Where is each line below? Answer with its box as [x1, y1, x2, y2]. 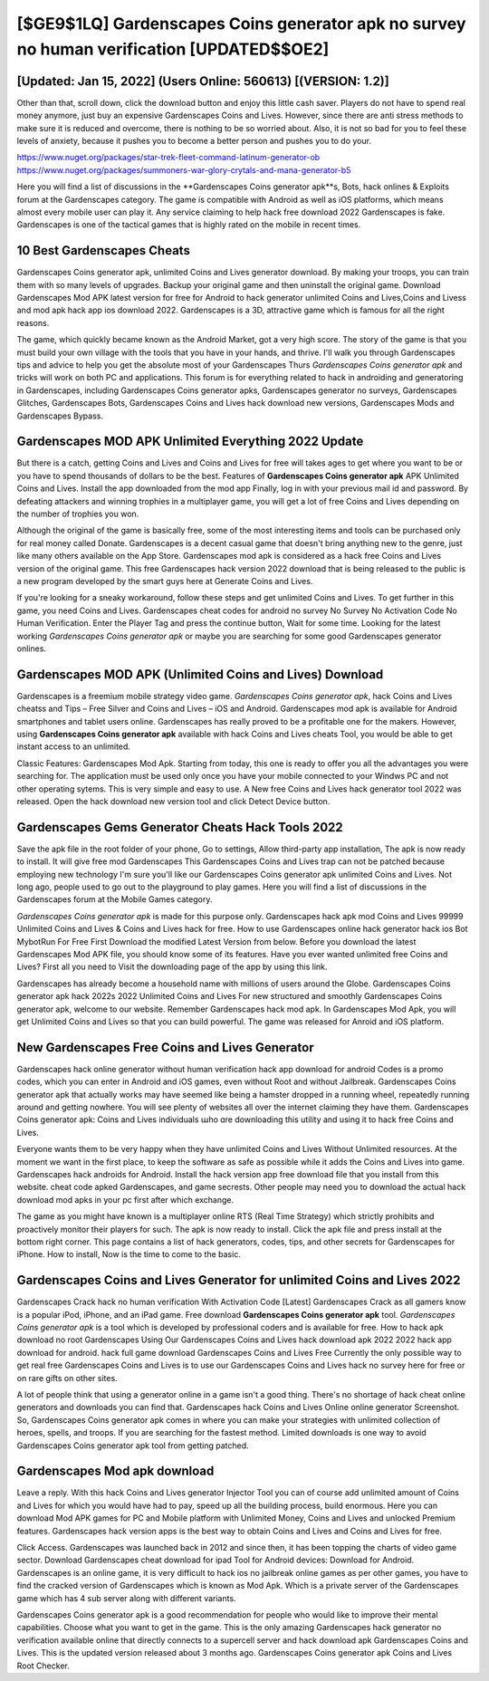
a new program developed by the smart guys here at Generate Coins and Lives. [16, 576, 313, 586]
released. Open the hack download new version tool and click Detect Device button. [16, 795, 331, 806]
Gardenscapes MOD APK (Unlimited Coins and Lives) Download [16, 667, 384, 682]
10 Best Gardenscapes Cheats [16, 243, 190, 258]
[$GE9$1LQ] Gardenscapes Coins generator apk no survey [16, 14, 466, 34]
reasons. [16, 317, 50, 328]
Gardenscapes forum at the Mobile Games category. [16, 894, 213, 905]
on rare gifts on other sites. [16, 1372, 118, 1383]
